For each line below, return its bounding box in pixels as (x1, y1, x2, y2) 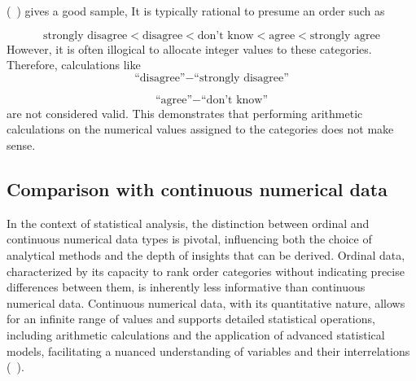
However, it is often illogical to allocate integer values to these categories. (7, 40, 372, 57)
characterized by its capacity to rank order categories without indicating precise (7, 262, 405, 279)
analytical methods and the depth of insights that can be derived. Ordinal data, (7, 246, 405, 263)
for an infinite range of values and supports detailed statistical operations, (7, 310, 375, 327)
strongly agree (309, 29, 380, 42)
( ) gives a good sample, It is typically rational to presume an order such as (7, 2, 385, 19)
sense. (7, 136, 36, 153)
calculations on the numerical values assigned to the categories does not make (7, 120, 394, 138)
